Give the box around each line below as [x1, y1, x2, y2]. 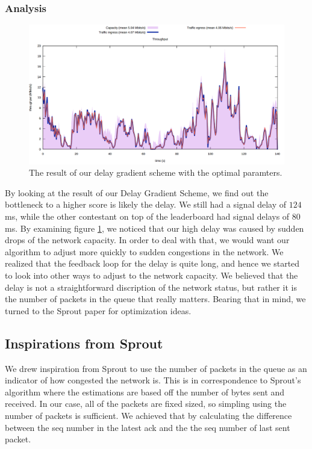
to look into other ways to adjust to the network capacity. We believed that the [5, 269, 298, 282]
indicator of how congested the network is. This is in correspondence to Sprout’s [5, 374, 301, 386]
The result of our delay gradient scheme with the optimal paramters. [29, 166, 282, 179]
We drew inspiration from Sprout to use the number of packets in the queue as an [5, 362, 307, 374]
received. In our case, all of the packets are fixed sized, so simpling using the [5, 397, 287, 410]
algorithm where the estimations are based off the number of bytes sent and [5, 385, 285, 398]
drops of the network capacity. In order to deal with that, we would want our [5, 234, 290, 246]
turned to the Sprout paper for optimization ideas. [5, 304, 192, 317]
